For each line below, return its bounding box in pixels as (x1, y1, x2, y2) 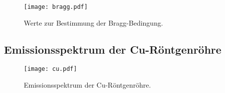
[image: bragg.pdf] (24, 3, 88, 10)
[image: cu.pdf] (24, 65, 77, 73)
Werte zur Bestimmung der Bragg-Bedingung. (24, 17, 163, 28)
